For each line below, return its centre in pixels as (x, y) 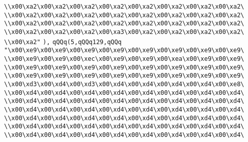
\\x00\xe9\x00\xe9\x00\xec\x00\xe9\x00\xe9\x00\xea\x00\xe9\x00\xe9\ (124, 59)
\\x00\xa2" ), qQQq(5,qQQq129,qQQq (63, 42)
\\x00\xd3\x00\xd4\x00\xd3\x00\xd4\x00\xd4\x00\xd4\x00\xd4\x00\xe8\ (124, 84)
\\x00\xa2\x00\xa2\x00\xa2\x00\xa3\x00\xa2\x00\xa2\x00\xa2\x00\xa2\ (124, 32)
